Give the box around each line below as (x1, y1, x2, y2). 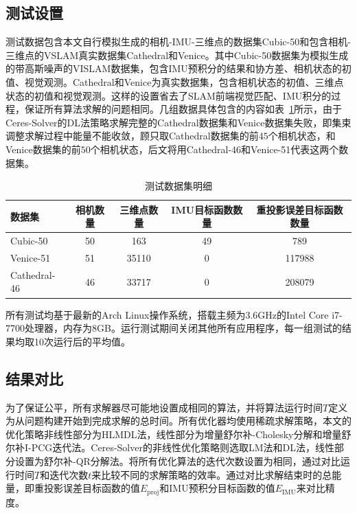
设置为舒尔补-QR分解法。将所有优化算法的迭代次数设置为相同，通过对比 (14, 453, 341, 468)
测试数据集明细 (145, 179, 212, 193)
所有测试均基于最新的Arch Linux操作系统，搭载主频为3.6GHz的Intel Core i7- (5, 307, 343, 321)
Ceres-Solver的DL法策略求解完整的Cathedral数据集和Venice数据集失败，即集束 (5, 115, 352, 129)
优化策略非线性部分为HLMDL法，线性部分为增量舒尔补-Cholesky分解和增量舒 (5, 426, 352, 441)
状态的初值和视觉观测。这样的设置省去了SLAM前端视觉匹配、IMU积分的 (5, 88, 332, 102)
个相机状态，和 (268, 128, 336, 143)
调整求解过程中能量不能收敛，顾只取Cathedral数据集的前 (5, 128, 259, 143)
